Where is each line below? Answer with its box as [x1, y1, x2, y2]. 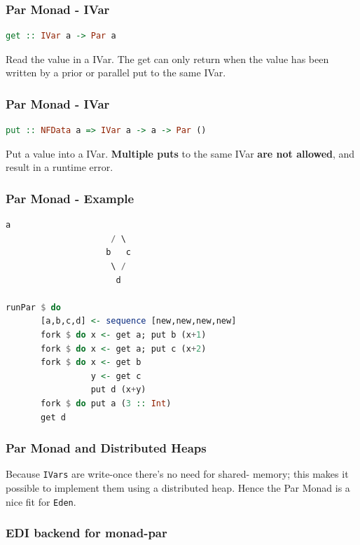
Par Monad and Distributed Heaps [6, 439, 207, 457]
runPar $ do [6, 302, 61, 312]
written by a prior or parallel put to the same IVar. [6, 65, 226, 80]
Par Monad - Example [6, 189, 134, 207]
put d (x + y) [90, 385, 146, 395]
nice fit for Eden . [6, 494, 76, 509]
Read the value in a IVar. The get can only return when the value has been [6, 51, 329, 66]
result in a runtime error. [6, 160, 113, 174]
